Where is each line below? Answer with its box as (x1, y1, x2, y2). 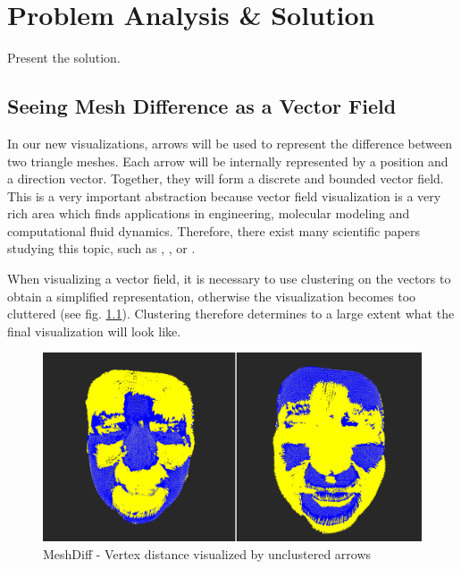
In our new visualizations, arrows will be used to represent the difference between (7, 133, 452, 152)
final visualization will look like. (7, 321, 181, 340)
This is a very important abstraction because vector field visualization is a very (7, 186, 441, 205)
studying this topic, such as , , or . (7, 239, 196, 258)
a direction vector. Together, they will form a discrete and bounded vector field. (7, 169, 444, 188)
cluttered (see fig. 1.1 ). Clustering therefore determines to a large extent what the (7, 304, 455, 323)
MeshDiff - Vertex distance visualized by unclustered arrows (43, 544, 372, 563)
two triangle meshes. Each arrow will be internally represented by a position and (7, 151, 448, 170)
